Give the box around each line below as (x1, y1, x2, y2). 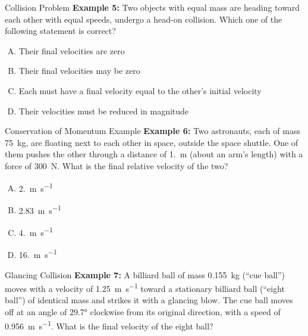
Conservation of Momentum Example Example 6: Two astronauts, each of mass (5, 125, 300, 137)
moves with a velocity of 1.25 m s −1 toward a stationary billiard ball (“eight (5, 281, 285, 294)
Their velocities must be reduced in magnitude (18, 104, 189, 117)
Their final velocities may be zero (18, 64, 140, 77)
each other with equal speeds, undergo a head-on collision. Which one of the (5, 13, 282, 25)
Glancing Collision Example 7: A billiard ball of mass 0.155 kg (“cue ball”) (5, 268, 285, 281)
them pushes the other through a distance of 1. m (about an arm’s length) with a (5, 148, 303, 160)
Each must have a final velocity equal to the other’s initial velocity (18, 84, 262, 97)
